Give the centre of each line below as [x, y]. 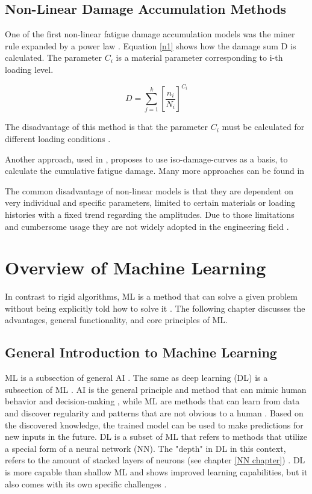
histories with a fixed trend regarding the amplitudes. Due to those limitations [150, 214]
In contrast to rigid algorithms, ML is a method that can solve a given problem [151, 296]
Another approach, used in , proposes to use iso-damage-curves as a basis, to [146, 159]
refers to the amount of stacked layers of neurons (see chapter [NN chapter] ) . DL [155, 460]
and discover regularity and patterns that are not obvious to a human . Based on [154, 413]
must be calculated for [263, 127]
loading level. [29, 69]
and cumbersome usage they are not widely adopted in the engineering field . [147, 226]
